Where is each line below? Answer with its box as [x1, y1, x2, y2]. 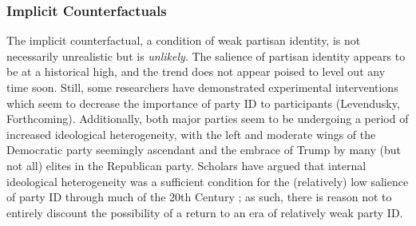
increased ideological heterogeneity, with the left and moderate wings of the [6, 125, 376, 142]
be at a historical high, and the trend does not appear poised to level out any [6, 63, 386, 80]
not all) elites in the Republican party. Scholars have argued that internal [6, 157, 366, 173]
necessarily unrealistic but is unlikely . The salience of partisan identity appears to [6, 47, 406, 64]
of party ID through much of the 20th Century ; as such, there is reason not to [6, 188, 392, 205]
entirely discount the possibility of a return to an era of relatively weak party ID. [6, 204, 403, 220]
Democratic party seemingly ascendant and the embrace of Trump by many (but [6, 141, 401, 158]
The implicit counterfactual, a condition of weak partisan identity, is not [6, 32, 361, 49]
